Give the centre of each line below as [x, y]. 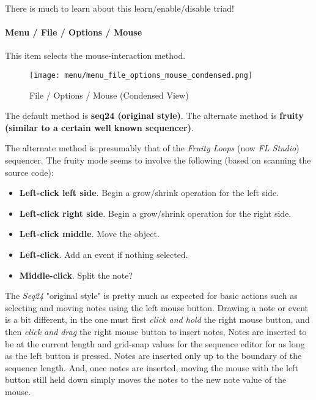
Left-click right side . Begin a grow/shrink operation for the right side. [155, 213]
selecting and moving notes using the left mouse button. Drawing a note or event [157, 307]
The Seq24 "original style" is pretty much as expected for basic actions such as [151, 296]
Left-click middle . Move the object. [89, 234]
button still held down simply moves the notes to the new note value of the [146, 379]
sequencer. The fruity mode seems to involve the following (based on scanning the [158, 160]
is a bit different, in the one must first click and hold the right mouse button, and [157, 319]
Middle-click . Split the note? [76, 275]
